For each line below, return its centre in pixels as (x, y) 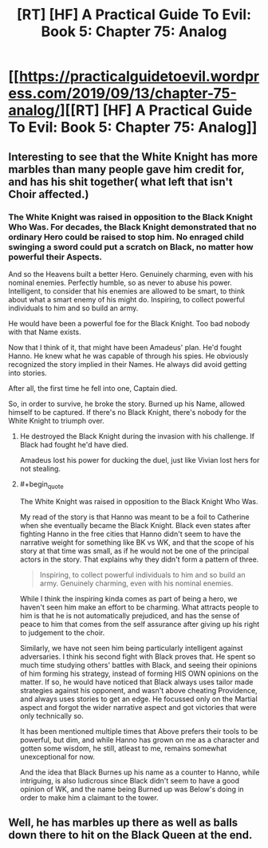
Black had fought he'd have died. (74, 444)
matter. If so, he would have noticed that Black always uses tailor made (136, 682)
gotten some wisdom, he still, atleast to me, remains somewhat (123, 748)
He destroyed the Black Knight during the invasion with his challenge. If (137, 436)
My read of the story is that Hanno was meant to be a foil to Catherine (134, 517)
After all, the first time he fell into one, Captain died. (93, 388)
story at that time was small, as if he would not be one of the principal (134, 550)
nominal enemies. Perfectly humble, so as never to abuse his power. (120, 282)
